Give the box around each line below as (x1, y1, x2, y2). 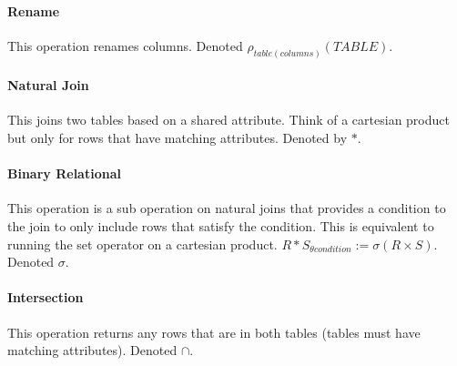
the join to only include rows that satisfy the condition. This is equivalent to (7, 217, 434, 236)
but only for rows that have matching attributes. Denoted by (7, 128, 348, 147)
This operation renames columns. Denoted (7, 36, 243, 55)
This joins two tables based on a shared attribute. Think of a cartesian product (7, 110, 450, 129)
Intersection (7, 288, 84, 307)
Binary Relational (7, 164, 121, 183)
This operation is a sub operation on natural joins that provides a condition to (7, 198, 446, 218)
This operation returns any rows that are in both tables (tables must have (7, 322, 421, 341)
